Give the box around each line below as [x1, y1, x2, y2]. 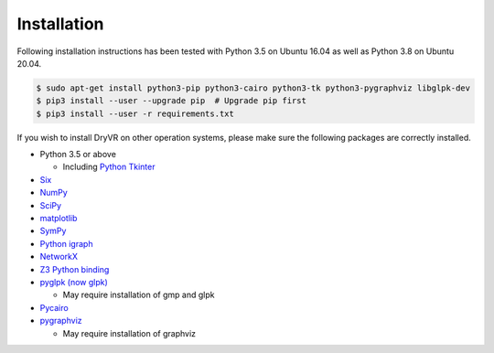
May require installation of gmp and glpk [62, 289, 215, 301]
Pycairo [39, 302, 69, 313]
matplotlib [39, 213, 78, 224]
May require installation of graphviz [62, 327, 197, 338]
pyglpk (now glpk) [39, 276, 109, 287]
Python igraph [39, 238, 93, 249]
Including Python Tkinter [62, 161, 156, 173]
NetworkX [39, 251, 78, 262]
